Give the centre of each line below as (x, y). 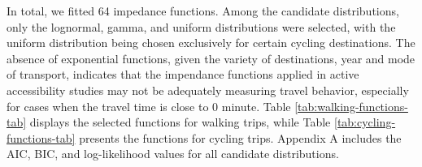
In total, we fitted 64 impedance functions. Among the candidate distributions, (203, 11)
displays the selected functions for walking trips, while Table (180, 122)
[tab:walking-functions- (351, 106)
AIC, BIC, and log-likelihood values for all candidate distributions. (173, 154)
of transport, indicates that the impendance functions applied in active (183, 74)
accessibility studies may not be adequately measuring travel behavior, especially (208, 90)
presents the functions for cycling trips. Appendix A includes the (240, 137)
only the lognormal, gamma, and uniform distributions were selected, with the (201, 26)
